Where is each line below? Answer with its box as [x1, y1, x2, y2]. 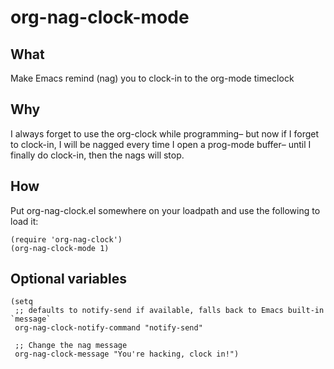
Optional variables [10, 271, 127, 288]
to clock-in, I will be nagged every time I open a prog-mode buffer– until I [10, 138, 312, 150]
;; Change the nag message [14, 341, 128, 351]
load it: [10, 215, 39, 227]
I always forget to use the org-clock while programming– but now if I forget [10, 127, 320, 140]
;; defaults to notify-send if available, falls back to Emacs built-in [14, 306, 325, 316]
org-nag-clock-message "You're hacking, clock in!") [14, 349, 240, 360]
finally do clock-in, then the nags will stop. [10, 149, 185, 161]
